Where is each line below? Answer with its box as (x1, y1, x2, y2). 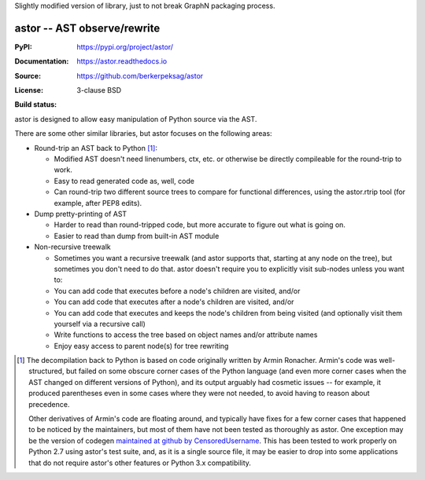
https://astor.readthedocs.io (76, 57, 168, 66)
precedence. (28, 399, 70, 409)
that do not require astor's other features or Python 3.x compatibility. (28, 458, 252, 467)
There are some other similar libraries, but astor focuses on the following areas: (14, 129, 272, 138)
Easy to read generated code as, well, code (54, 176, 194, 185)
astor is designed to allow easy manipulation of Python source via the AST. (14, 114, 257, 123)
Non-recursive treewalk (34, 242, 111, 251)
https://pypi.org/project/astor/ (76, 42, 173, 51)
